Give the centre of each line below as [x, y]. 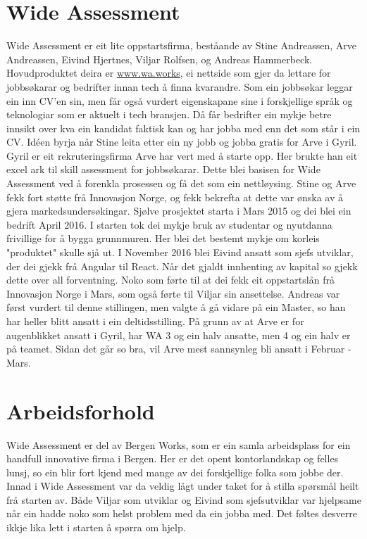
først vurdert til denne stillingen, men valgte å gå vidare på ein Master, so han [176, 307]
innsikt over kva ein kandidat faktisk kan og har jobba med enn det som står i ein [183, 128]
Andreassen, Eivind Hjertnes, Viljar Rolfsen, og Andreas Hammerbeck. [160, 59]
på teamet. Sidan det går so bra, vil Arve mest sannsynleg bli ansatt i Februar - [179, 349]
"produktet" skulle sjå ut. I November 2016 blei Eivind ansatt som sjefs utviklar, [180, 252]
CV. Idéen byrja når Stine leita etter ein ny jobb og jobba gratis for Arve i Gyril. [182, 142]
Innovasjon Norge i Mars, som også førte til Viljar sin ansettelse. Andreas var [173, 293]
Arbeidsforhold [81, 411]
